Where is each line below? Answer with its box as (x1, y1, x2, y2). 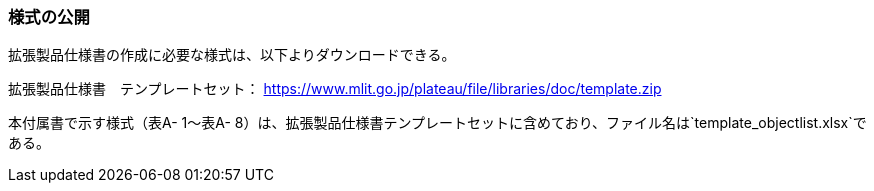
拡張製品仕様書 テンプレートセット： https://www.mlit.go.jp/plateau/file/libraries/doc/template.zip (8, 80, 662, 98)
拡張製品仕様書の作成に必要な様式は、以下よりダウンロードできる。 (8, 46, 456, 64)
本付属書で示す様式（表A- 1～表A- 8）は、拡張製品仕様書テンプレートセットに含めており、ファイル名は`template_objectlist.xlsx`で (8, 114, 867, 132)
